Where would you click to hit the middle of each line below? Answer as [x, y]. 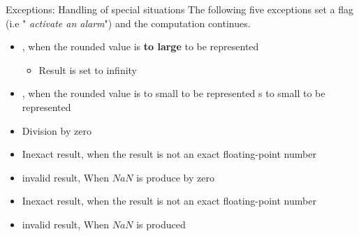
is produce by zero [175, 177]
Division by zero [57, 130]
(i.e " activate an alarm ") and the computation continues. [128, 23]
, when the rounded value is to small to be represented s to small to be [174, 93]
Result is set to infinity [88, 69]
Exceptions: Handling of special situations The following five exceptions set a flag [180, 9]
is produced [161, 224]
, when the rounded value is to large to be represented [140, 46]
